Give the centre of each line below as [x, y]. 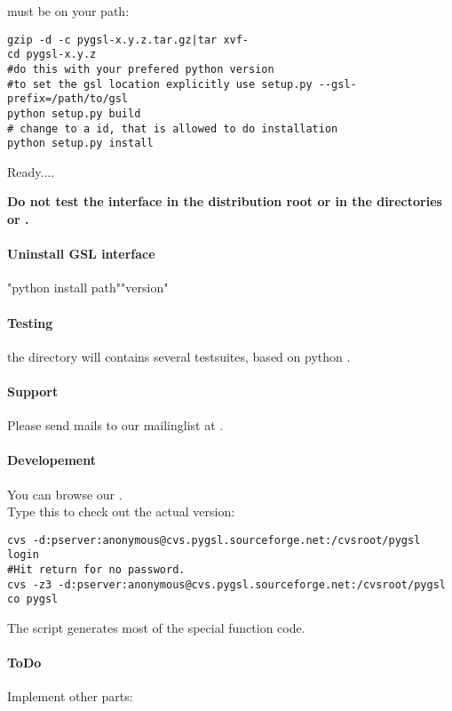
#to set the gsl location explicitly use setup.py [160, 84]
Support [33, 391]
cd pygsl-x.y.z [52, 55]
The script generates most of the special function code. [156, 628]
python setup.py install [80, 144]
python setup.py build [74, 113]
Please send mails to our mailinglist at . [115, 425]
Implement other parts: [70, 696]
